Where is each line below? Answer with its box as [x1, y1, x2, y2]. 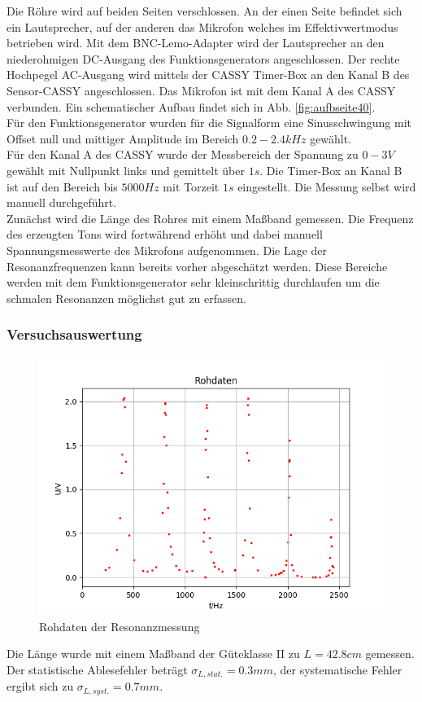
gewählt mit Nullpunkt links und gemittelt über [7, 161, 245, 178]
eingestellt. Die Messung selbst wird [237, 178, 416, 195]
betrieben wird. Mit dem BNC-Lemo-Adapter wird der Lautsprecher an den [7, 34, 385, 51]
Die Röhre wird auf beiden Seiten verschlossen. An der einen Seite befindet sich [7, 2, 402, 19]
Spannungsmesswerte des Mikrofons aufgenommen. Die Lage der [7, 241, 328, 258]
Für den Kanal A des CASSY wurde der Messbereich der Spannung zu [7, 146, 359, 163]
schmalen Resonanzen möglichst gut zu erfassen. [7, 289, 246, 306]
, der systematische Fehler [272, 660, 402, 678]
